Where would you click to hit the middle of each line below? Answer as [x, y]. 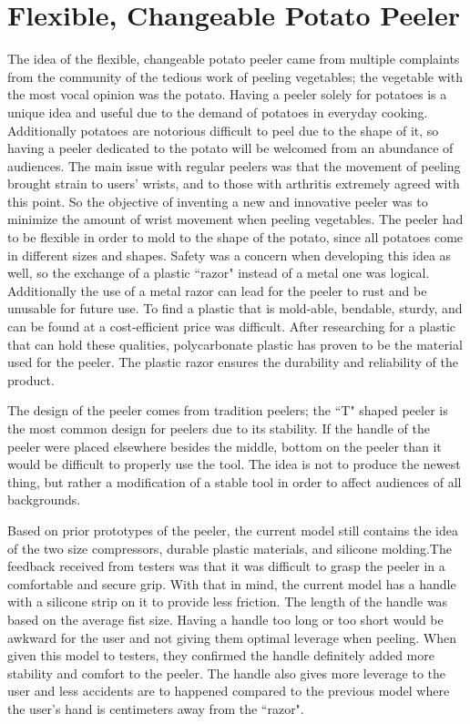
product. [31, 379]
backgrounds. [44, 500]
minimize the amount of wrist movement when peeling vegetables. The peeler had [235, 219]
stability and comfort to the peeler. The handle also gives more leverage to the [227, 673]
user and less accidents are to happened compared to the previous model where [229, 691]
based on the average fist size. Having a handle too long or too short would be [225, 619]
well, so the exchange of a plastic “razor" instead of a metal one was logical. [219, 273]
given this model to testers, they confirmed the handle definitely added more [221, 655]
